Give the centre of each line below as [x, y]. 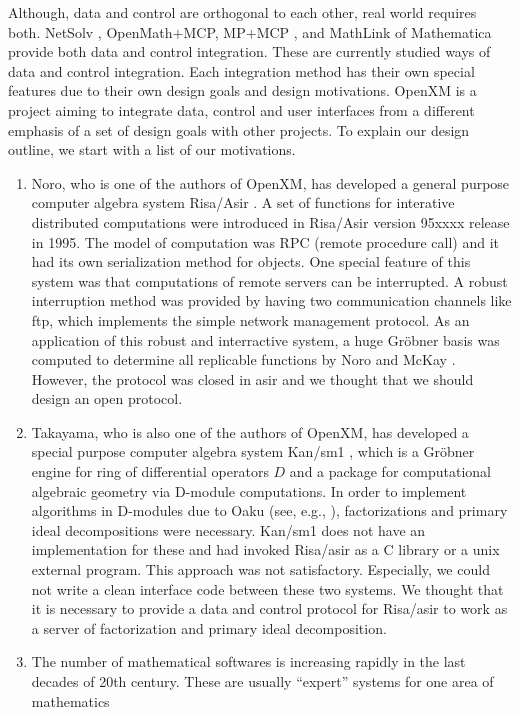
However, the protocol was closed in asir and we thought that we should [252, 378]
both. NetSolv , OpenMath [90, 31]
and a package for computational [390, 471]
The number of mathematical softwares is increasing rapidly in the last [248, 661]
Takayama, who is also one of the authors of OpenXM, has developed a [250, 431]
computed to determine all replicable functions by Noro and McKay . [243, 359]
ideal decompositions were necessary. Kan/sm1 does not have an [228, 529]
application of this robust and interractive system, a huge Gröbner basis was [265, 339]
